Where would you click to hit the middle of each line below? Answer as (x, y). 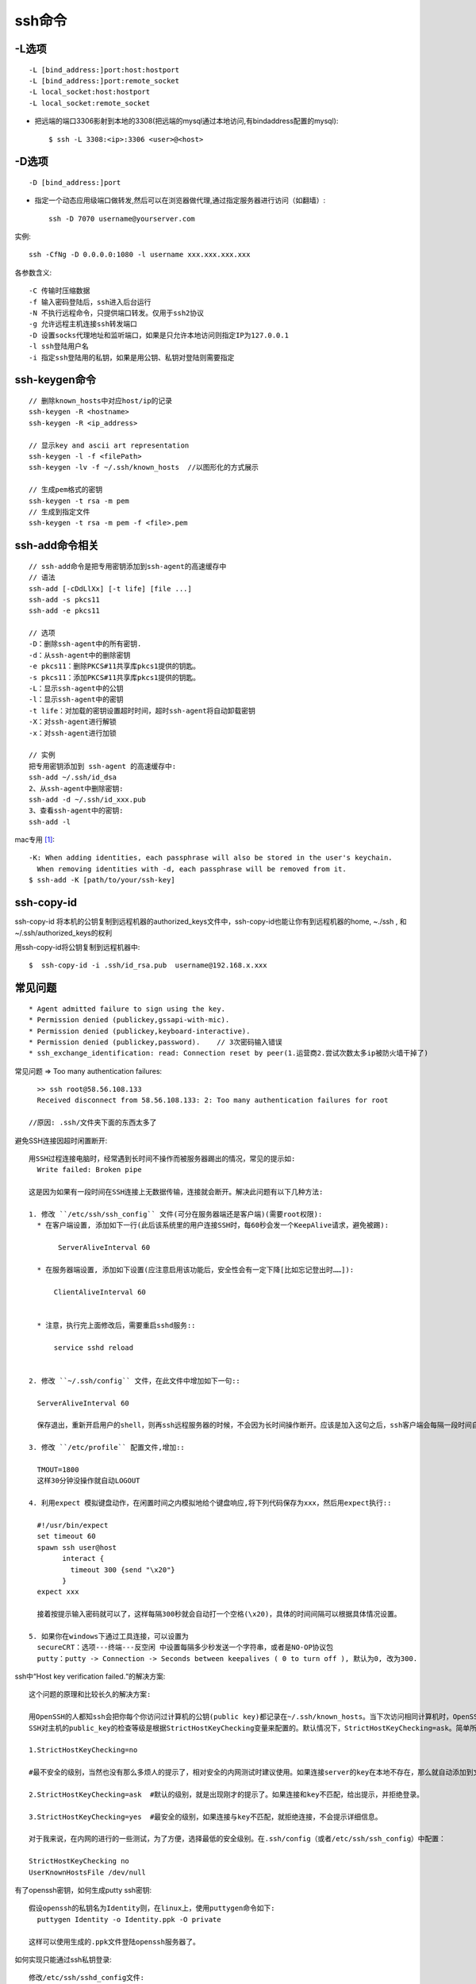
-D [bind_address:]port (75, 182)
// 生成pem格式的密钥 (66, 490)
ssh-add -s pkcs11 (65, 600)
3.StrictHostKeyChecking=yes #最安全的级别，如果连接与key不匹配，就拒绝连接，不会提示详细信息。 (205, 1817)
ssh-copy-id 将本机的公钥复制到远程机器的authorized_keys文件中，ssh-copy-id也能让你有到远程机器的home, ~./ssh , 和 (211, 921)
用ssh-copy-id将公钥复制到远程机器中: (77, 947)
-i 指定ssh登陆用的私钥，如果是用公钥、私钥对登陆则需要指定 (132, 358)
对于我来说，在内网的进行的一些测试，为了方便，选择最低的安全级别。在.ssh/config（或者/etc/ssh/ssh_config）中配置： (237, 1839)
